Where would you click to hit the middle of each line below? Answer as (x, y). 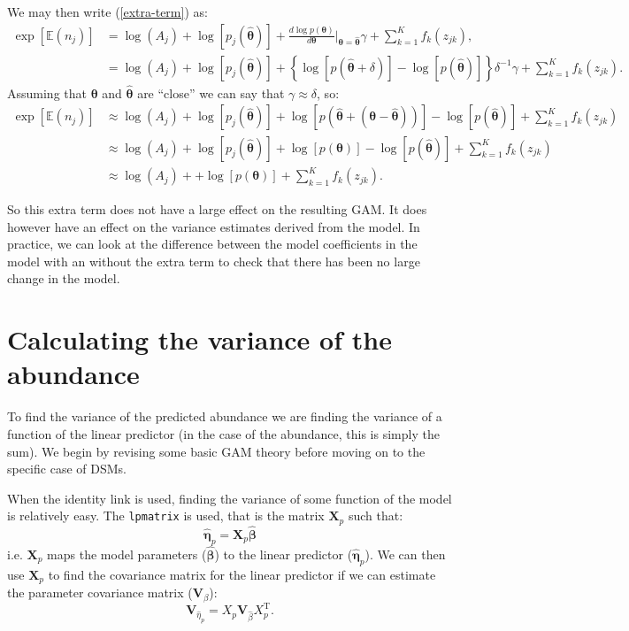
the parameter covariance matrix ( (100, 593)
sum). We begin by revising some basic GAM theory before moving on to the (216, 451)
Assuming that (47, 92)
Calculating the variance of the (199, 339)
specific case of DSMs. (67, 469)
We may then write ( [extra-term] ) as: (107, 12)
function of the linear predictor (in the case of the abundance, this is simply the (223, 433)
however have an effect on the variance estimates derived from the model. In (214, 226)
